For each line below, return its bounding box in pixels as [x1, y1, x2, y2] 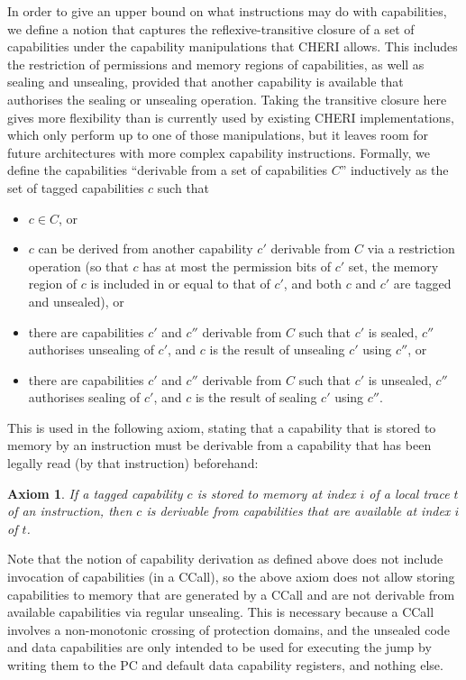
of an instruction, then [7, 501, 132, 520]
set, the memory [348, 256, 439, 275]
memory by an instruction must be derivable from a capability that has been [7, 436, 432, 455]
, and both [283, 274, 343, 293]
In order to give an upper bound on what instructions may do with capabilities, [7, 2, 447, 20]
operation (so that [28, 256, 129, 275]
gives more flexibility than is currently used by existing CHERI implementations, [7, 107, 454, 126]
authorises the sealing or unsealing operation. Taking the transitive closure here [7, 89, 447, 108]
